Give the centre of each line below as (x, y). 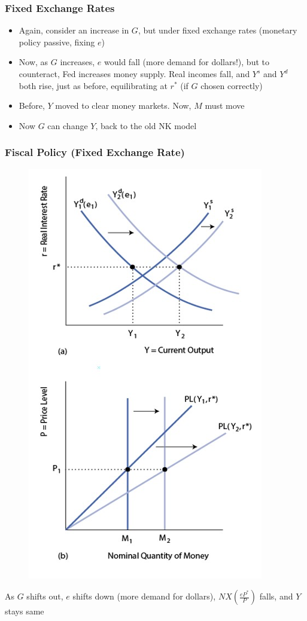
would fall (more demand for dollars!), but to (187, 62)
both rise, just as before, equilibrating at (93, 85)
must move (225, 105)
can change (68, 125)
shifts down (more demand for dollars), (144, 596)
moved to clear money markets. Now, (123, 105)
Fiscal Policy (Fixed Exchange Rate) (95, 152)
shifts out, (45, 596)
